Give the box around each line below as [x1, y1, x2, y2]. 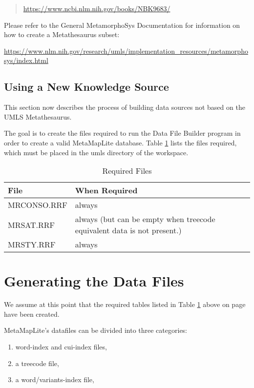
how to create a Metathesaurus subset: [4, 29, 120, 40]
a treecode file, [15, 358, 59, 368]
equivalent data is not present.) [75, 225, 182, 236]
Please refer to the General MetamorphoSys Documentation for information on [4, 20, 240, 30]
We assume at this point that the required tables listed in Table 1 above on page [4, 299, 246, 309]
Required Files [102, 165, 152, 177]
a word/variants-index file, [15, 374, 94, 385]
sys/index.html [4, 55, 48, 65]
